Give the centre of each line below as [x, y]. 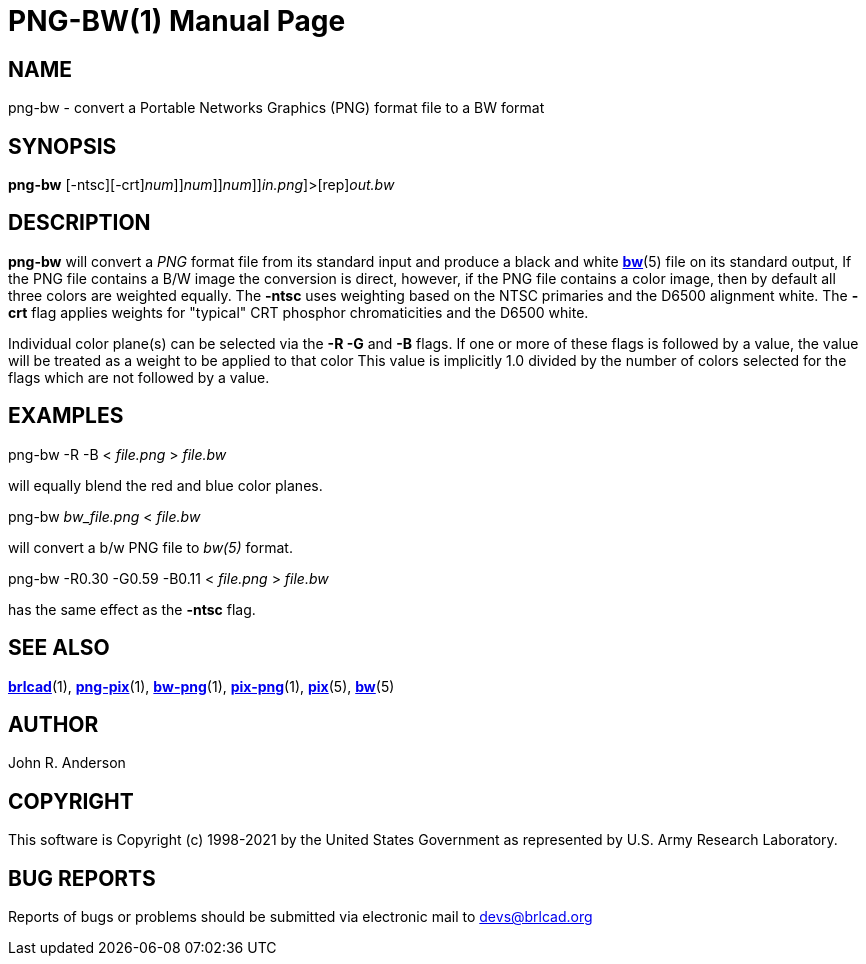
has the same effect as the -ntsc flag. [132, 609]
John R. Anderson [67, 763]
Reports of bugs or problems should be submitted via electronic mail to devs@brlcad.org [300, 917]
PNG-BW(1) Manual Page [177, 21]
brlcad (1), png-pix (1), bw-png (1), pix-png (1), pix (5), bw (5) [201, 686]
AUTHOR [53, 724]
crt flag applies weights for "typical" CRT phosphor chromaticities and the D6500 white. [298, 312]
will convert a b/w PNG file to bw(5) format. [150, 547]
